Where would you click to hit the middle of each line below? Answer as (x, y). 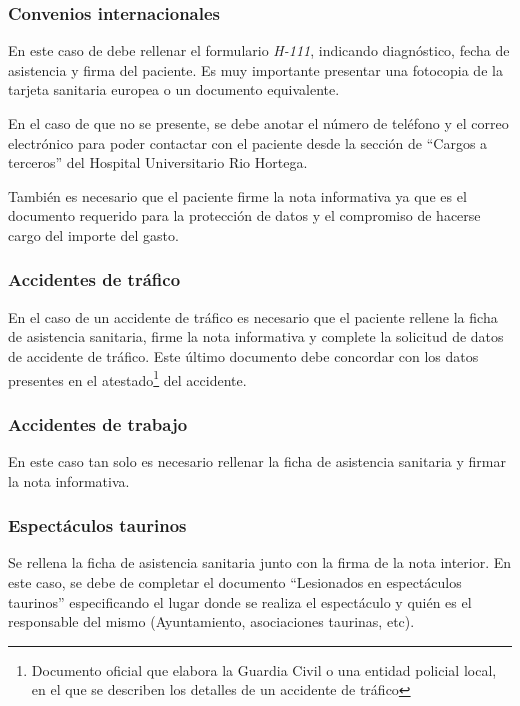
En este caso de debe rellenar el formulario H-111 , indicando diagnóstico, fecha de (259, 50)
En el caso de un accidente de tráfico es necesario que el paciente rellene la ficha (253, 316)
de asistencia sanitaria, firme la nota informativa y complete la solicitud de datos (256, 336)
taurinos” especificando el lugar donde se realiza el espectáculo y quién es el (240, 601)
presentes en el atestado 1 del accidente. (127, 378)
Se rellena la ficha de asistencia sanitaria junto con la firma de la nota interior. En (260, 562)
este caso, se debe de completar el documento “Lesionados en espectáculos (235, 582)
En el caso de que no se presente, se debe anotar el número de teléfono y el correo (258, 123)
